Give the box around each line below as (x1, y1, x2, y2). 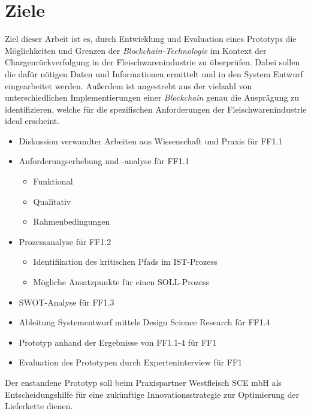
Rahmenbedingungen (33, 215, 110, 228)
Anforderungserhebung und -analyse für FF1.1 (19, 155, 189, 167)
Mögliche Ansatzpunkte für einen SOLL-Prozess (33, 276, 210, 288)
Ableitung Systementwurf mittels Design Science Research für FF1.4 (19, 316, 270, 328)
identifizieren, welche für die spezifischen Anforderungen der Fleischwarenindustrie (5, 102, 307, 115)
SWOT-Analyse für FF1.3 (19, 295, 114, 308)
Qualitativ (33, 195, 71, 207)
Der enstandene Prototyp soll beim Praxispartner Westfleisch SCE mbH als (5, 376, 282, 388)
